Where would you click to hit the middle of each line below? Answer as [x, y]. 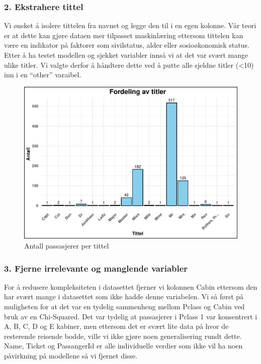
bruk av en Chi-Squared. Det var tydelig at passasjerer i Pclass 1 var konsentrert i [131, 316]
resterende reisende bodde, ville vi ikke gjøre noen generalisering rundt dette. [123, 336]
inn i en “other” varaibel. [43, 75]
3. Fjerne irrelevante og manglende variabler [96, 268]
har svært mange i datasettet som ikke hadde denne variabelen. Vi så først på [124, 296]
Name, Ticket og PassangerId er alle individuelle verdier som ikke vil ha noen [123, 346]
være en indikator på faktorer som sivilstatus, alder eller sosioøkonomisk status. [127, 45]
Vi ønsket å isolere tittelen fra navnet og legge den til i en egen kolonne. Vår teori [130, 25]
